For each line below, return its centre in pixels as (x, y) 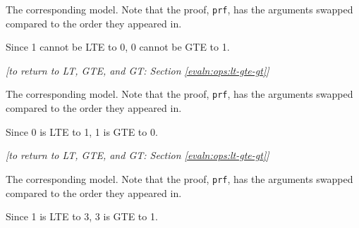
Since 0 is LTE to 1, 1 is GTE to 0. (82, 131)
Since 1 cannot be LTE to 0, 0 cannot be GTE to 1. (118, 47)
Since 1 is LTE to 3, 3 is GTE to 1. (82, 216)
